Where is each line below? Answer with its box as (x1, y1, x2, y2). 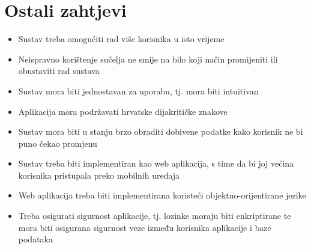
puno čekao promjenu (18, 137, 97, 149)
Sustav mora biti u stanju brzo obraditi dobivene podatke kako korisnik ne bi (18, 125, 303, 138)
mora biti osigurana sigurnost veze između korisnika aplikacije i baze (18, 221, 271, 233)
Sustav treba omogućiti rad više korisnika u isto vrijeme (18, 32, 225, 45)
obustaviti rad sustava (18, 64, 100, 77)
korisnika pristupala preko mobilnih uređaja (18, 168, 180, 181)
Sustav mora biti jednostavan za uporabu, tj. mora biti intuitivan (18, 84, 259, 97)
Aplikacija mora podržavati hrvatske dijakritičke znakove (18, 105, 228, 117)
